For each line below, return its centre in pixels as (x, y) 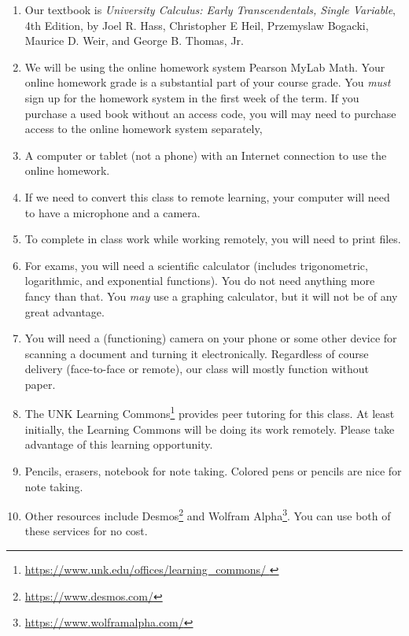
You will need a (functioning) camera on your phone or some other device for (211, 338)
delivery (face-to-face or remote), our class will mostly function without (197, 369)
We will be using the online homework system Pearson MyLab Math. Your (205, 67)
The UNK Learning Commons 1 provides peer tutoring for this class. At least (210, 412)
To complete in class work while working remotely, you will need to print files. (213, 239)
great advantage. (64, 311)
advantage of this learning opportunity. (119, 444)
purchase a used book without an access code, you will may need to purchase (210, 113)
